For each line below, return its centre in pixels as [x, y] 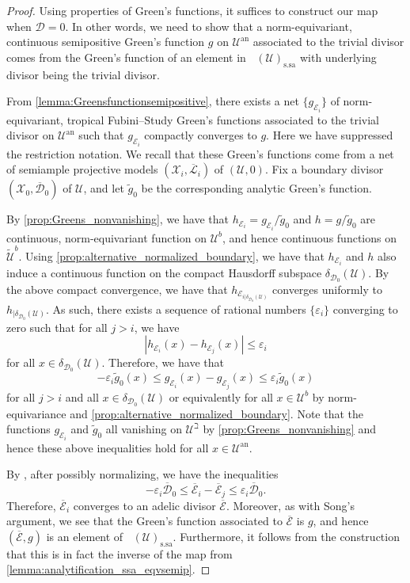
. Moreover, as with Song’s [290, 505]
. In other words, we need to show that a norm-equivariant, [209, 26]
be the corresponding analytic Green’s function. [256, 188]
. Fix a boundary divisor [324, 169]
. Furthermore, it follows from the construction [286, 536]
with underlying [338, 57]
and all [82, 396]
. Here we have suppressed [330, 135]
